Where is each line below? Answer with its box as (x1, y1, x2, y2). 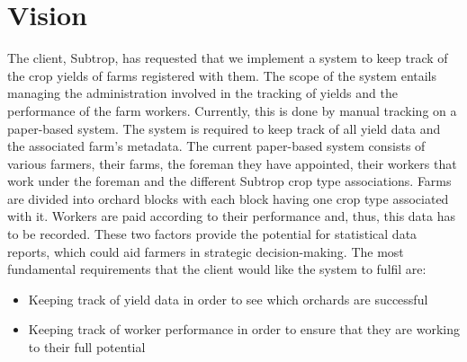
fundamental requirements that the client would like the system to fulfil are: (7, 260, 427, 278)
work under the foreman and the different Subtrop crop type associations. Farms (7, 172, 452, 190)
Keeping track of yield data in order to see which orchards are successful (28, 289, 428, 308)
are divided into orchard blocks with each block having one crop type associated (7, 189, 449, 207)
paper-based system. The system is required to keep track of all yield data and (7, 119, 441, 137)
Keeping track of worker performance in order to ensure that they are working (28, 320, 460, 339)
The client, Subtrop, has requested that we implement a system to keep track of (7, 49, 448, 67)
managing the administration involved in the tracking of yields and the (7, 84, 398, 102)
